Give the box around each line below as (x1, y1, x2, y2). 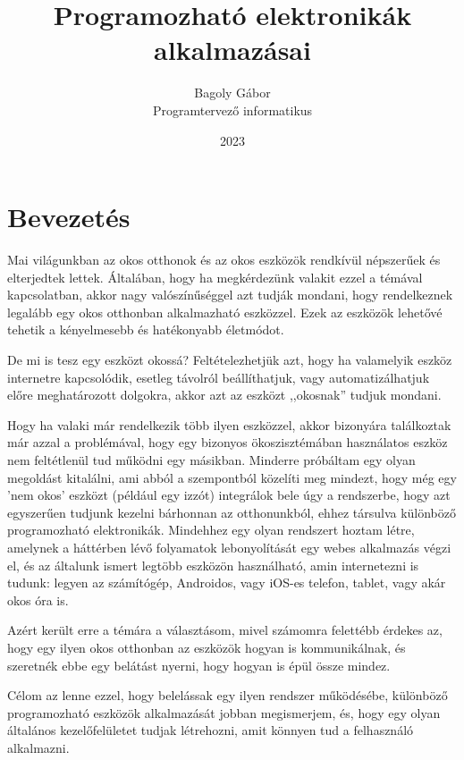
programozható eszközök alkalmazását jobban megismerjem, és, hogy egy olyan (7, 703, 441, 722)
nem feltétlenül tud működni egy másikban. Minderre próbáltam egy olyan (7, 450, 416, 469)
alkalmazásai (154, 31, 311, 68)
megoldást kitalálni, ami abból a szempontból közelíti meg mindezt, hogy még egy (7, 468, 457, 486)
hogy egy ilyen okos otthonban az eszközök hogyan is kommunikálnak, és (7, 638, 406, 656)
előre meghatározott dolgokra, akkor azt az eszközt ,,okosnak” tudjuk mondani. (7, 385, 442, 404)
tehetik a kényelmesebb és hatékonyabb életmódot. (7, 320, 284, 339)
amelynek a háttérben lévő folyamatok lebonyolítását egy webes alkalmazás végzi (7, 537, 451, 556)
